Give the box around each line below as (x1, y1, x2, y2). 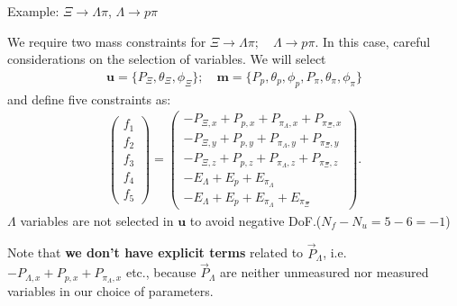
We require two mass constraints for (7, 31, 206, 50)
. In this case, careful (315, 31, 431, 50)
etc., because (125, 263, 197, 282)
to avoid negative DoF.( (189, 211, 322, 229)
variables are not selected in (20, 211, 174, 229)
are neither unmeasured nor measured (220, 263, 429, 282)
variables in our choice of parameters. (7, 282, 214, 301)
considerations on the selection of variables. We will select (7, 49, 326, 68)
